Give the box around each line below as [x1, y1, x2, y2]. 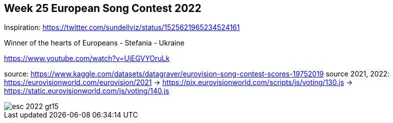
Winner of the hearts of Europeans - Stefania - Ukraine [4, 38, 184, 47]
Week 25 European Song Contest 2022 [4, 2, 201, 14]
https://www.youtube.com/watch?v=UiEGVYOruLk [4, 54, 170, 63]
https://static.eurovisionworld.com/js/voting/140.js [4, 86, 169, 95]
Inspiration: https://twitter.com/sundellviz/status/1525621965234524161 [4, 23, 240, 32]
